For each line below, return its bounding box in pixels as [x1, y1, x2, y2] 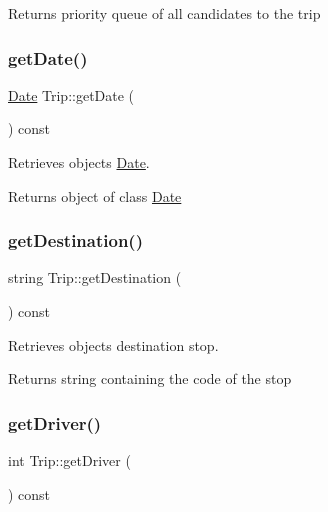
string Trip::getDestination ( [8, 267, 182, 288]
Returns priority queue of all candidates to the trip [8, 3, 321, 23]
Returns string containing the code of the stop [8, 368, 292, 389]
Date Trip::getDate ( [8, 84, 135, 105]
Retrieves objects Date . [8, 152, 150, 172]
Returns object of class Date [8, 185, 182, 206]
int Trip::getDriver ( [8, 450, 131, 470]
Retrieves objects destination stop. [8, 334, 219, 355]
